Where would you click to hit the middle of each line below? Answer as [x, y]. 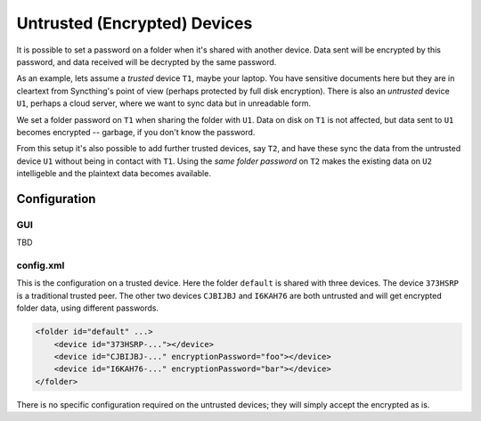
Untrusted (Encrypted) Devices [135, 23]
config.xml [41, 265]
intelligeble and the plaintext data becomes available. [114, 174]
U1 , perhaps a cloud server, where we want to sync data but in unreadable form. [164, 103]
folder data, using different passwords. [88, 308]
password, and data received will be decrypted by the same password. [147, 61]
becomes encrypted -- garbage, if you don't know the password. [136, 132]
